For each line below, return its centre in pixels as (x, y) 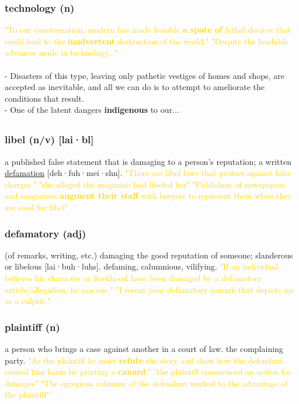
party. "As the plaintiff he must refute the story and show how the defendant (144, 360)
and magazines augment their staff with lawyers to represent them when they (148, 196)
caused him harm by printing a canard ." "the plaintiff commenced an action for (148, 372)
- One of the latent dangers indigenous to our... (92, 110)
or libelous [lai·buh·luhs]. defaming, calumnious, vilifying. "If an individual (142, 266)
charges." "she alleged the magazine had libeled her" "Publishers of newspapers (145, 184)
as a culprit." (28, 301)
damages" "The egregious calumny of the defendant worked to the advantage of (146, 383)
